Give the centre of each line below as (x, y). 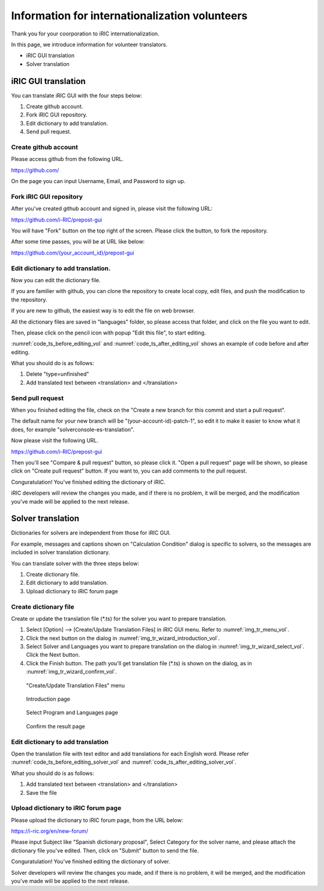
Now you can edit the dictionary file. (56, 280)
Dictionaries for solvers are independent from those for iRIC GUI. (91, 533)
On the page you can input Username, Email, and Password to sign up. (98, 181)
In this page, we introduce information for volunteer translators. (89, 44)
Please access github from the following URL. (67, 159)
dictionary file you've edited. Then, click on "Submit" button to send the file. (105, 850)
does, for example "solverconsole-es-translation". (73, 429)
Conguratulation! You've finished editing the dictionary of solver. (91, 862)
